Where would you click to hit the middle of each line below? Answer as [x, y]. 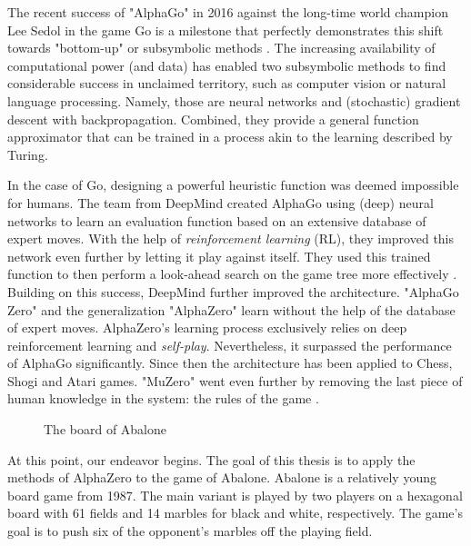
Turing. [28, 154]
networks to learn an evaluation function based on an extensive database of [217, 220]
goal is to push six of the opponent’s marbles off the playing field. [190, 531]
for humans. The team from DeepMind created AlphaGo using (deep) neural [220, 202]
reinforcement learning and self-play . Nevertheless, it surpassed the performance [230, 345]
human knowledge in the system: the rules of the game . [163, 398]
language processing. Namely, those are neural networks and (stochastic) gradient [234, 100]
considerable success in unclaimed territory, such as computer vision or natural [227, 83]
